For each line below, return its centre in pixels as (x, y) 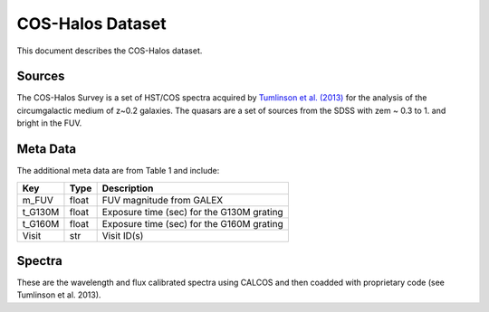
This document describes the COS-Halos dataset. (110, 51)
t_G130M (41, 212)
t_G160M (41, 223)
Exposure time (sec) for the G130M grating (193, 212)
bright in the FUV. (49, 123)
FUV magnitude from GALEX (163, 200)
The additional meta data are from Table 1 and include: (118, 171)
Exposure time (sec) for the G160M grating (193, 223)
